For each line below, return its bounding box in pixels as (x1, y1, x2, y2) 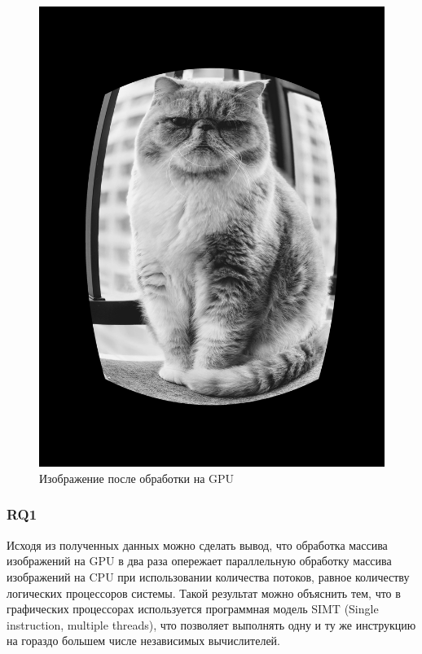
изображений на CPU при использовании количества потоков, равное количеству (7, 568, 410, 585)
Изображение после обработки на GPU (39, 469, 235, 486)
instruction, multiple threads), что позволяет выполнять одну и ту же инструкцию (7, 616, 416, 633)
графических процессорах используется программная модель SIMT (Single (7, 600, 379, 617)
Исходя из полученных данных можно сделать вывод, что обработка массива (7, 536, 388, 553)
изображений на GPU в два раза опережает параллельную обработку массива (7, 552, 392, 569)
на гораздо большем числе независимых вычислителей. (7, 632, 280, 649)
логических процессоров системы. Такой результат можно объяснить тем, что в (7, 584, 401, 601)
